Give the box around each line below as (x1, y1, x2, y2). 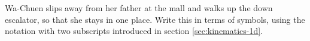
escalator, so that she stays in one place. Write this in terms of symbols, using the (5, 13, 305, 25)
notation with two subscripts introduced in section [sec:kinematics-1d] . (5, 25, 263, 37)
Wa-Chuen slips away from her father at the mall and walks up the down (5, 2, 273, 13)
